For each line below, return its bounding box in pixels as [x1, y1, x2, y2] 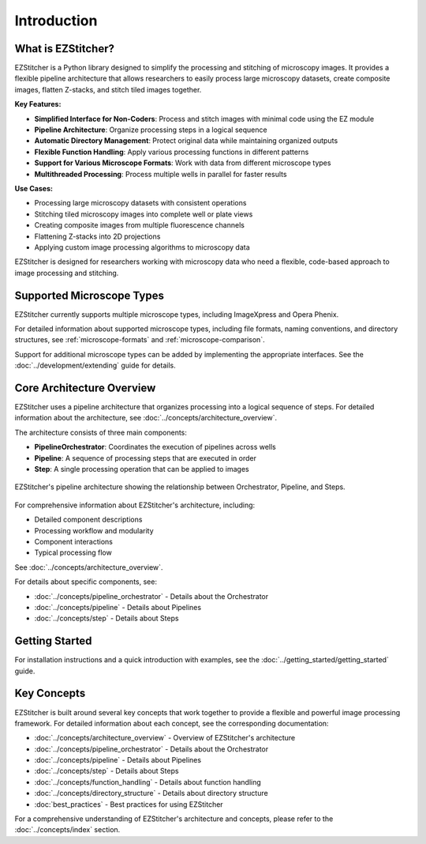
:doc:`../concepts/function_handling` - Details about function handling [34, 777, 262, 786]
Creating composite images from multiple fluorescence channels [34, 220, 245, 230]
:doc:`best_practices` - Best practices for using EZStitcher [34, 799, 224, 809]
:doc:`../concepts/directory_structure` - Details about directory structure [34, 789, 268, 798]
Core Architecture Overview [14, 381, 156, 394]
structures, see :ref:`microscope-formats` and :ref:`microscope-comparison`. [14, 335, 265, 345]
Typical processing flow [34, 548, 112, 557]
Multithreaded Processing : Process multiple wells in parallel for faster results [34, 169, 287, 179]
